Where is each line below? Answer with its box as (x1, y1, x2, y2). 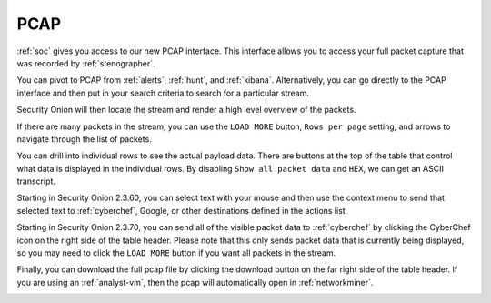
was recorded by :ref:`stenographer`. (16, 57, 155, 68)
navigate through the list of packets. (16, 133, 152, 145)
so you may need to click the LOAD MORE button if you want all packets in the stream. (16, 247, 336, 258)
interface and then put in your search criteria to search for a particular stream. (16, 87, 309, 98)
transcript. (16, 176, 56, 187)
